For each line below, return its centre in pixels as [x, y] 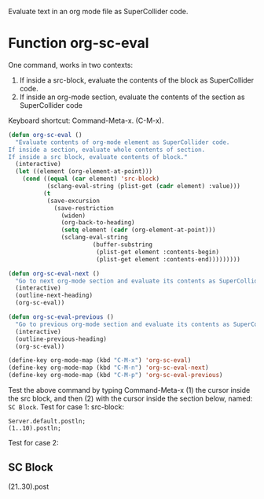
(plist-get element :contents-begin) [158, 252]
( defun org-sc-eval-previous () [61, 317]
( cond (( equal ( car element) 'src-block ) [91, 179]
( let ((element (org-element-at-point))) [84, 172]
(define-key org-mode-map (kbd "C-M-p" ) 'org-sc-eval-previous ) [115, 375]
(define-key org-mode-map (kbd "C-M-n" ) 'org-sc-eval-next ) [109, 368]
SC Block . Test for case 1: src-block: [66, 407]
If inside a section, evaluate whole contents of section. [107, 150]
